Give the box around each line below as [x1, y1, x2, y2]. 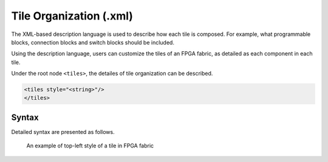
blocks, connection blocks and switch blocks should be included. [11, 38, 174, 46]
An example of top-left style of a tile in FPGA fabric [26, 142, 154, 149]
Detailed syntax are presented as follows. [11, 128, 115, 135]
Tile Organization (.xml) [11, 9, 134, 23]
